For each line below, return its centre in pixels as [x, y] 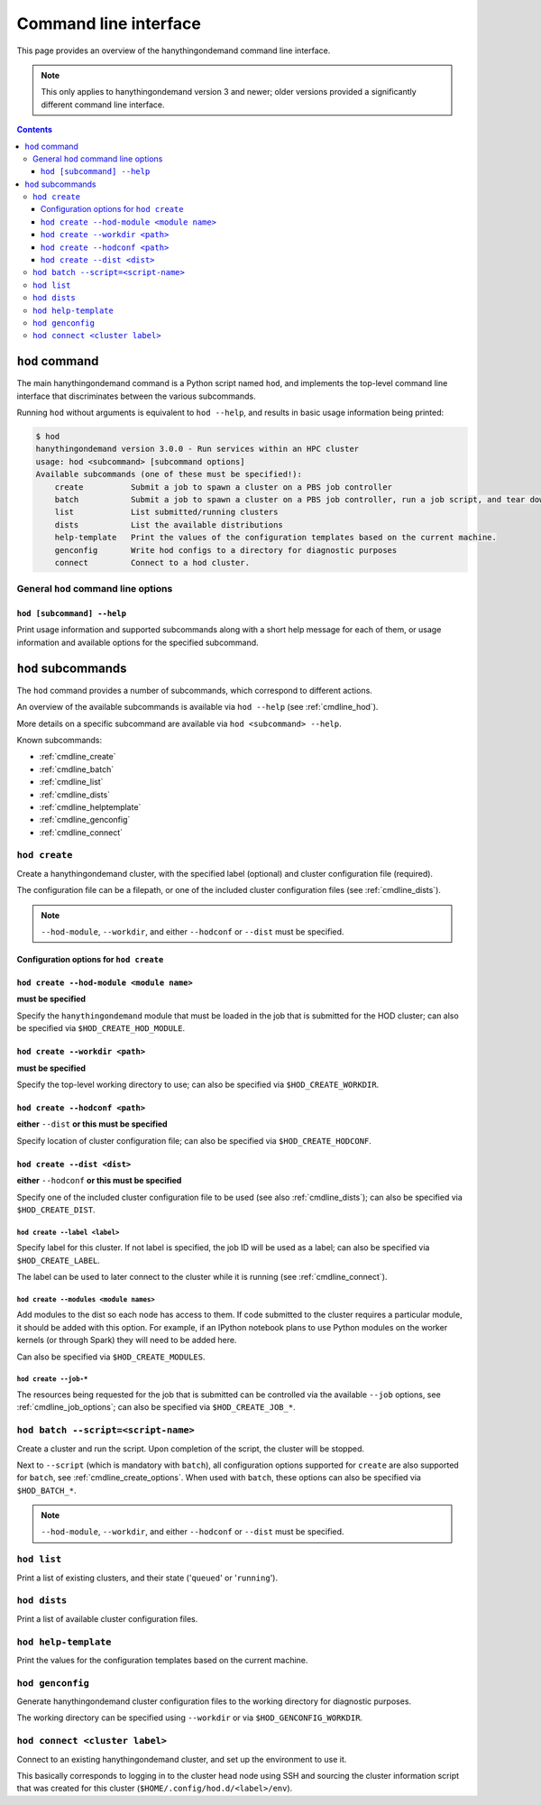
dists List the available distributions [169, 525]
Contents [35, 130]
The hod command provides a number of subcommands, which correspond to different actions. [195, 690]
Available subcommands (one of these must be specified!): [169, 474]
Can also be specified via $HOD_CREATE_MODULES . [111, 1357]
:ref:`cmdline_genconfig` [85, 820]
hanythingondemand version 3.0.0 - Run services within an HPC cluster [197, 449]
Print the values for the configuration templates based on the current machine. [162, 1660]
